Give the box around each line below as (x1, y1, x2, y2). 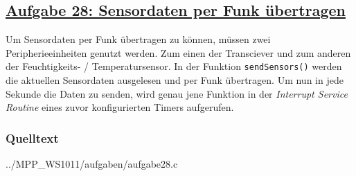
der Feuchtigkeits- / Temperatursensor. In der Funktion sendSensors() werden (6, 59, 342, 73)
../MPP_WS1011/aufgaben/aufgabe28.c (6, 157, 178, 171)
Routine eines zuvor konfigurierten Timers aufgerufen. (6, 100, 234, 114)
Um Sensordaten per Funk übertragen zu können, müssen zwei (6, 32, 271, 46)
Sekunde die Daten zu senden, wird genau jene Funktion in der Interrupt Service (6, 86, 348, 100)
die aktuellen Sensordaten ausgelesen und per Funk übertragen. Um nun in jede (6, 73, 344, 87)
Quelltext (6, 129, 59, 146)
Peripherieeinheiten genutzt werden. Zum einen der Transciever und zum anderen (6, 45, 351, 60)
